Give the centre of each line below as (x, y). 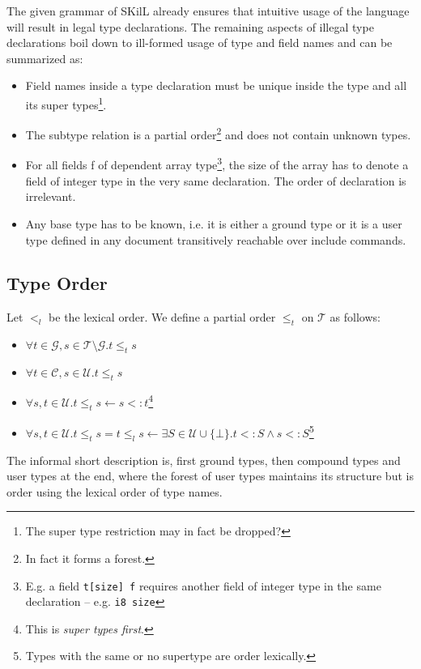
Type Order (57, 283)
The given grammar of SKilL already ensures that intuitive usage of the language (208, 11)
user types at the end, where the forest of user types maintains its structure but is (210, 476)
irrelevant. (51, 196)
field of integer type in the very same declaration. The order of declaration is (216, 180)
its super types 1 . (66, 103)
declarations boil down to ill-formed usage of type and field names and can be (200, 43)
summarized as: (45, 58)
